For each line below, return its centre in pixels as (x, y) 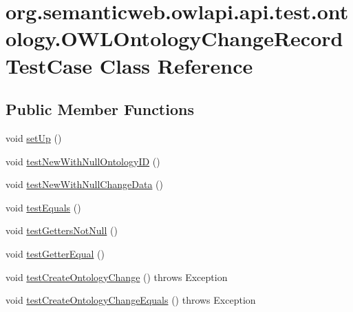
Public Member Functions (100, 109)
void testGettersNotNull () (62, 230)
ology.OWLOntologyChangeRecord (174, 38)
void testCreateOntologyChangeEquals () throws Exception (131, 300)
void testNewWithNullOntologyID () (83, 161)
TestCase (49, 65)
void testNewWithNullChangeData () (84, 184)
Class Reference (176, 65)
